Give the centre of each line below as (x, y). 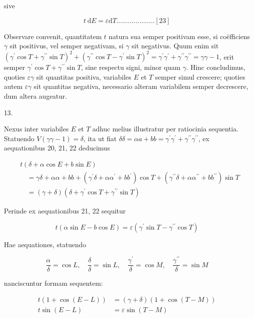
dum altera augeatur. (36, 96)
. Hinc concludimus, (216, 67)
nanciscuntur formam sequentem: (53, 283)
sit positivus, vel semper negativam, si (66, 46)
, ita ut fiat (100, 138)
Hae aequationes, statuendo (45, 244)
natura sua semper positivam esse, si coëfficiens (179, 36)
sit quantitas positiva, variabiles (84, 76)
